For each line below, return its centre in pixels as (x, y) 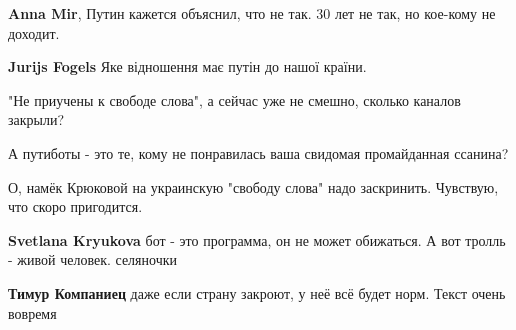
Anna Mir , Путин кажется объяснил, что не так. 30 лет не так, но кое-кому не (252, 13)
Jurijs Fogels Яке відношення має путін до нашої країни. (187, 66)
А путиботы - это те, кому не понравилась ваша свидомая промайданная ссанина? (258, 152)
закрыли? (36, 119)
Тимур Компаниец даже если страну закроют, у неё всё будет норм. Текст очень (257, 292)
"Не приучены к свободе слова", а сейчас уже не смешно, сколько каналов (234, 99)
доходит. (34, 32)
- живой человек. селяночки (92, 259)
